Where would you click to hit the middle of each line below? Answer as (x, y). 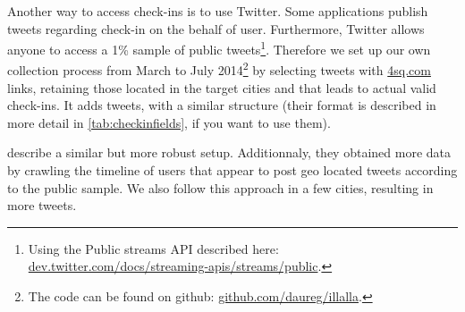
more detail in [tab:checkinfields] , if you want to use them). (169, 122)
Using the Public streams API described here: (153, 248)
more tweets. (42, 205)
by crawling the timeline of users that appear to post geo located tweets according (232, 170)
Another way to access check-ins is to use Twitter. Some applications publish (218, 11)
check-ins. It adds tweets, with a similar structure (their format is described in (222, 105)
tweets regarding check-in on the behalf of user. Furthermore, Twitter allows (216, 28)
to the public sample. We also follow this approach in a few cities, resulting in (220, 187)
